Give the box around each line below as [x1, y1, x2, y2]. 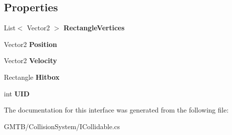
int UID [4, 88, 30, 98]
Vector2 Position [4, 39, 57, 49]
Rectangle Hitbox [4, 71, 60, 82]
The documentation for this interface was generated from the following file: [4, 105, 229, 115]
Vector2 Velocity [4, 55, 57, 66]
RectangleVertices [63, 22, 125, 33]
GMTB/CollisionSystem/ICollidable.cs [4, 121, 120, 131]
